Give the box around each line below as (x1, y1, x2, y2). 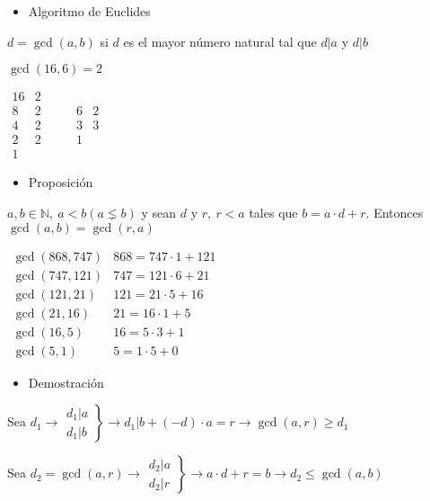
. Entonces (365, 202, 424, 221)
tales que (249, 202, 298, 221)
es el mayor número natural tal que (123, 31, 317, 50)
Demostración (28, 372, 104, 391)
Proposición (28, 173, 93, 192)
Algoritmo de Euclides (28, 2, 151, 20)
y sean (141, 202, 177, 221)
